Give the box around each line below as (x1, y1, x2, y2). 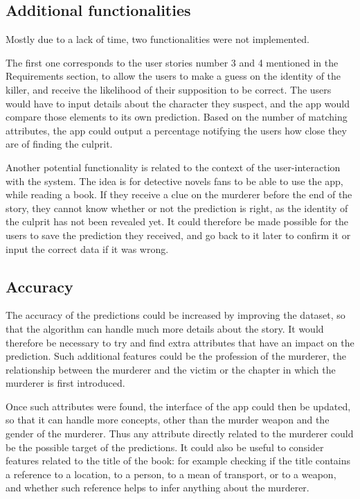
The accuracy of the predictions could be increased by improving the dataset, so (6, 308, 345, 322)
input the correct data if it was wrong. (6, 241, 169, 256)
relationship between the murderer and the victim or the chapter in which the (6, 362, 336, 376)
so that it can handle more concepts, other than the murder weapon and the (6, 412, 330, 427)
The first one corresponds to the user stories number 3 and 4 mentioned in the (6, 55, 339, 69)
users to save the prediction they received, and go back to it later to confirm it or (6, 227, 351, 242)
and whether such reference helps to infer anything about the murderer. (6, 480, 309, 495)
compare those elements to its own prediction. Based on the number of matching (6, 110, 348, 124)
